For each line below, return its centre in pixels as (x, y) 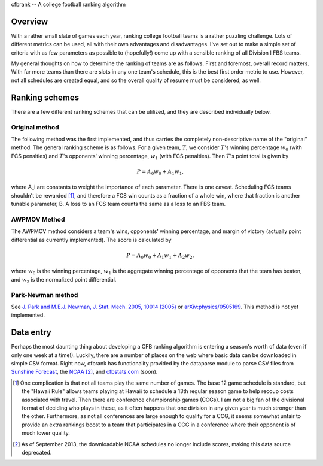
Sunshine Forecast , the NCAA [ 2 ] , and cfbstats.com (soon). (84, 372)
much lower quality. (46, 433)
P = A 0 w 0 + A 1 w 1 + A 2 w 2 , (160, 256)
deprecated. (37, 452)
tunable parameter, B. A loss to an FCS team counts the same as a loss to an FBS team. (118, 204)
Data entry (31, 332)
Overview (30, 21)
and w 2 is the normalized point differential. (64, 280)
